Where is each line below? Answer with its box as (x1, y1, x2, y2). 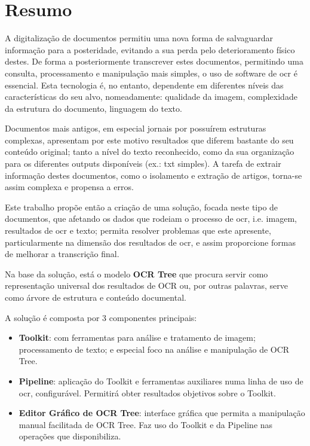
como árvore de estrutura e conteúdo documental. (5, 291, 186, 303)
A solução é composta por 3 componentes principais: (5, 311, 197, 323)
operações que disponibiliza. (19, 430, 121, 442)
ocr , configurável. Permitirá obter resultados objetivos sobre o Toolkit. (19, 386, 276, 399)
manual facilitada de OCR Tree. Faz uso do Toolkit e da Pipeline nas (19, 418, 273, 430)
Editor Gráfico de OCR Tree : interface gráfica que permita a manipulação (19, 407, 305, 419)
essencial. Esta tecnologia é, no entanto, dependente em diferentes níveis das (5, 78, 284, 91)
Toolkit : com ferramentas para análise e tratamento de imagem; (19, 331, 256, 344)
